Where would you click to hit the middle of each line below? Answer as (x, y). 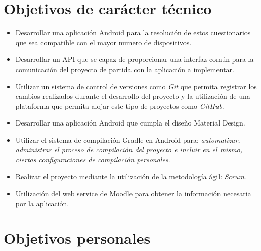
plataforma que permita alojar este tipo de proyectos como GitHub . (120, 106)
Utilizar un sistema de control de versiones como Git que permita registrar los (136, 86)
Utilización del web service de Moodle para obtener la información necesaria (133, 193)
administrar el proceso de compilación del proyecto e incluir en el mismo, (129, 149)
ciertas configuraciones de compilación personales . (93, 160)
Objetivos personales (77, 238)
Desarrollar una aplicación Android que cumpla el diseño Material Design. (130, 123)
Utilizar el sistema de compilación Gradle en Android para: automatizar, (128, 139)
